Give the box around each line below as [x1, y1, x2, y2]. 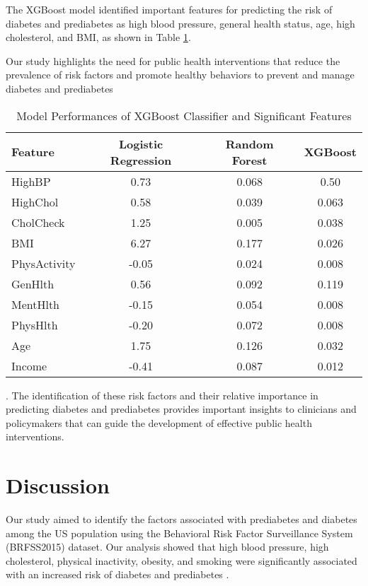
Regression [110, 151, 172, 168]
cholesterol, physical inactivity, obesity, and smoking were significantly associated [6, 553, 357, 568]
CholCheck [11, 213, 65, 230]
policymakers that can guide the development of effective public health [6, 415, 312, 430]
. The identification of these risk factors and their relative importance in [6, 387, 318, 402]
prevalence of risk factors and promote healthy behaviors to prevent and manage [6, 67, 355, 82]
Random [225, 135, 274, 152]
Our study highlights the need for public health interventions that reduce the [6, 53, 340, 68]
